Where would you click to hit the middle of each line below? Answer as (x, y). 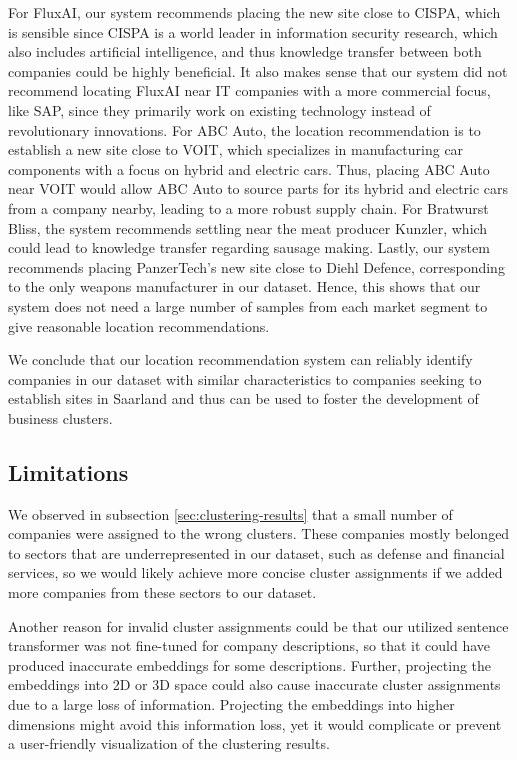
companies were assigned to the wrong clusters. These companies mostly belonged (259, 533)
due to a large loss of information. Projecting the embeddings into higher (231, 704)
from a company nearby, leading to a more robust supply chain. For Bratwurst (248, 207)
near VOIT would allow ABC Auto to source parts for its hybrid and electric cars (258, 188)
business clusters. (60, 417)
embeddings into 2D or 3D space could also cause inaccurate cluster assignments (254, 684)
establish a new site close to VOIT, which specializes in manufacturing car (236, 149)
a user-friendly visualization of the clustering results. (169, 743)
